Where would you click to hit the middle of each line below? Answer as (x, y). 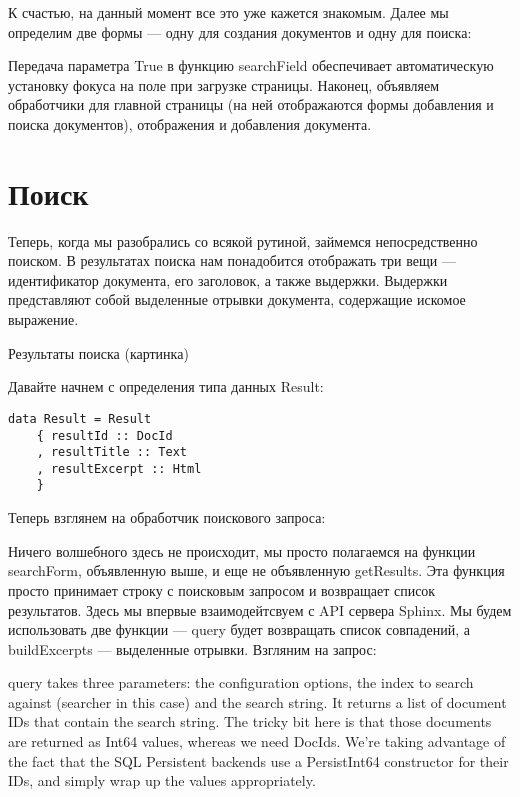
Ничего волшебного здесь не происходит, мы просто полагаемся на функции (242, 550)
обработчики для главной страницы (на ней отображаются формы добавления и (251, 104)
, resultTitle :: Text (111, 452)
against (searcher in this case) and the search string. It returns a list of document (257, 701)
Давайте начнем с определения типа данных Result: (166, 386)
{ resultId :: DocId (104, 435)
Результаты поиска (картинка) (98, 352)
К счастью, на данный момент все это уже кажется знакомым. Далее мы (228, 12)
